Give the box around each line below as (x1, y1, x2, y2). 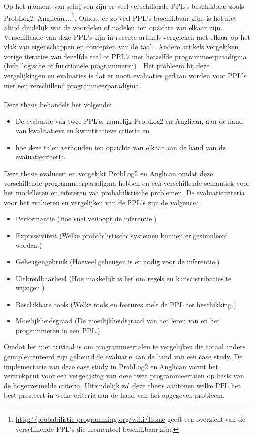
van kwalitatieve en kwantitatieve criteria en (15, 125, 150, 135)
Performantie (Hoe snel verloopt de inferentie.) (15, 214, 157, 224)
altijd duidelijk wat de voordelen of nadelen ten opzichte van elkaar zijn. (4, 22, 223, 32)
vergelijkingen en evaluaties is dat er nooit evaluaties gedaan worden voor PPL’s (4, 70, 247, 80)
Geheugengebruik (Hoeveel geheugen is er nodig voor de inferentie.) (15, 256, 220, 266)
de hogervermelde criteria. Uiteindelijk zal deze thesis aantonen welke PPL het (4, 380, 241, 390)
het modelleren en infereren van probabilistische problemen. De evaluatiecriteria (4, 187, 245, 197)
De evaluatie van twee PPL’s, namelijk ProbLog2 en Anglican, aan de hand (15, 116, 243, 126)
